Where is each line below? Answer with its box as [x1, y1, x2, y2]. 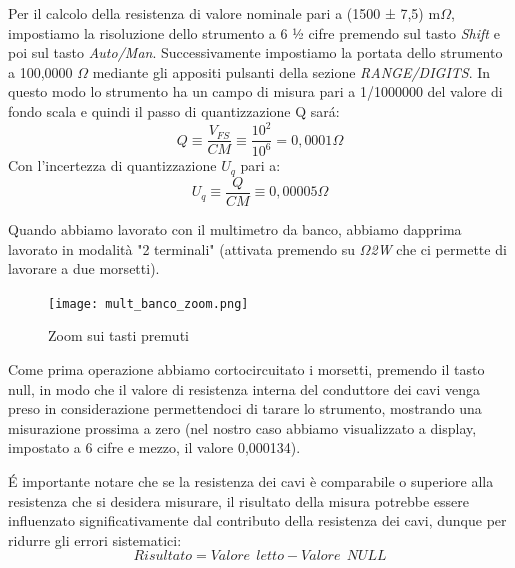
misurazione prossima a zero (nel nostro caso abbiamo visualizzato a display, [8, 417, 477, 438]
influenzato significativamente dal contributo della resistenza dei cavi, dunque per [8, 510, 507, 531]
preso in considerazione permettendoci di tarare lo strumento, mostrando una [8, 398, 482, 419]
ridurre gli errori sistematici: [8, 529, 182, 550]
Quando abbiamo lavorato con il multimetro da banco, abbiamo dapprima [8, 218, 462, 239]
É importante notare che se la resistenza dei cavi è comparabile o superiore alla [8, 470, 494, 491]
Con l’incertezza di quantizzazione [8, 155, 217, 176]
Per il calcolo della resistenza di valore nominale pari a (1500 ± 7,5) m [8, 3, 441, 23]
